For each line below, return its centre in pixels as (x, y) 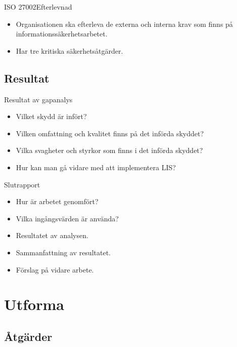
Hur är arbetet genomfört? (57, 201)
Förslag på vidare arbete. (55, 269)
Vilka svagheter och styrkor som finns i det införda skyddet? (109, 150)
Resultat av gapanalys (38, 99)
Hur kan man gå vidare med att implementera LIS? (96, 167)
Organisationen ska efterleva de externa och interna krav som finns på (124, 24)
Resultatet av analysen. (52, 235)
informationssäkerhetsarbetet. (62, 34)
